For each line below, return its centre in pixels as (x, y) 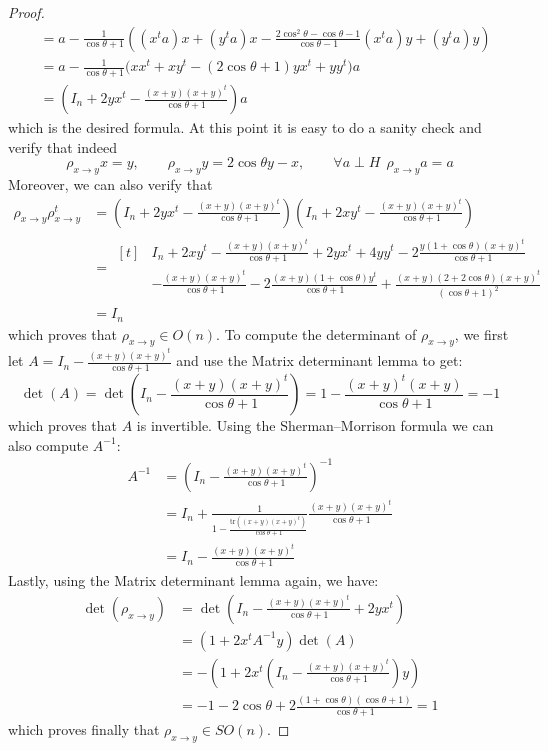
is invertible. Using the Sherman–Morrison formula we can (315, 425)
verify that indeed (62, 146)
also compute (48, 444)
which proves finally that (84, 729)
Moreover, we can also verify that (110, 184)
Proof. (26, 12)
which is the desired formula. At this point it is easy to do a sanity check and (245, 127)
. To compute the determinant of (316, 333)
